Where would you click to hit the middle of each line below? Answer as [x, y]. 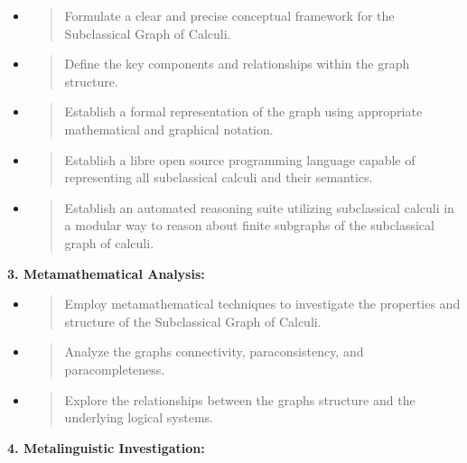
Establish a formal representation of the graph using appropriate [243, 111]
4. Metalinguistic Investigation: [106, 447]
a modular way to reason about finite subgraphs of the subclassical [249, 225]
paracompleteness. [115, 369]
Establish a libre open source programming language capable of [240, 159]
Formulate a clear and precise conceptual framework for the [229, 15]
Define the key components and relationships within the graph [237, 64]
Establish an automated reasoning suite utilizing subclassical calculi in [259, 207]
